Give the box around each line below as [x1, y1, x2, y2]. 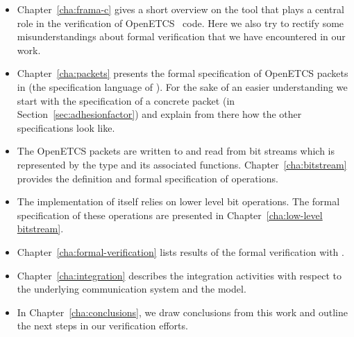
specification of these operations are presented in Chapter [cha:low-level [17, 207, 323, 222]
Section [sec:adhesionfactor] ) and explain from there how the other [17, 107, 302, 121]
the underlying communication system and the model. [17, 282, 246, 296]
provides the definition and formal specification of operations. [17, 171, 278, 185]
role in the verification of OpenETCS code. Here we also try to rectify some [17, 15, 344, 30]
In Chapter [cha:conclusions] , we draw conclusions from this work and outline [17, 304, 348, 319]
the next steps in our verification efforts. [17, 318, 188, 333]
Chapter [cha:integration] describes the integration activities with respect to [17, 268, 342, 282]
